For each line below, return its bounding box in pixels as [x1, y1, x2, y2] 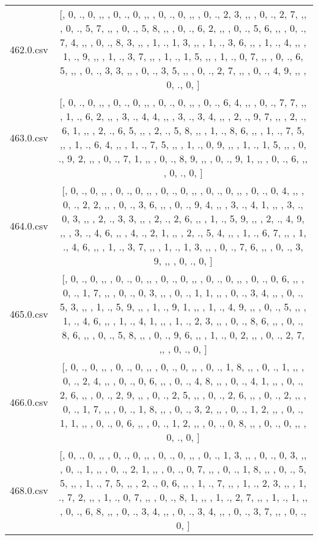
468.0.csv [10, 482, 48, 497]
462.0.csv [10, 42, 48, 56]
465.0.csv [10, 306, 48, 321]
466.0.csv [10, 394, 48, 409]
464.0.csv [10, 218, 48, 233]
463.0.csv [10, 130, 48, 144]
